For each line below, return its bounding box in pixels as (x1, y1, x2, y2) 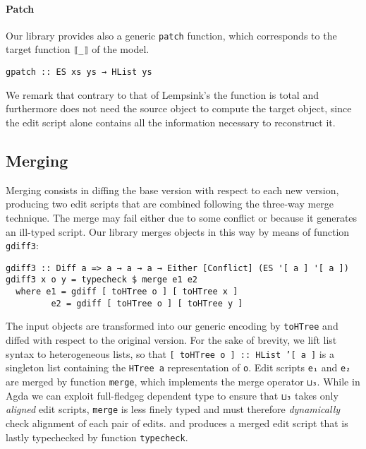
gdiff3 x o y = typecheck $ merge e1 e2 (6, 275, 198, 285)
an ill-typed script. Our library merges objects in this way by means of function (6, 224, 350, 239)
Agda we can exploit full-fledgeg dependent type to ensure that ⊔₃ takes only (6, 388, 338, 402)
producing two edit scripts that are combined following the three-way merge (6, 196, 334, 211)
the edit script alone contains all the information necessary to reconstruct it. (6, 114, 336, 129)
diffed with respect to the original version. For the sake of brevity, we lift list (6, 333, 337, 347)
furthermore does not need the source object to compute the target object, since (6, 101, 352, 116)
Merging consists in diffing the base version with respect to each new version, (6, 182, 339, 197)
